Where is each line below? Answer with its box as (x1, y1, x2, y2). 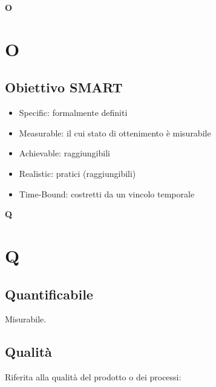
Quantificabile (5, 284, 93, 303)
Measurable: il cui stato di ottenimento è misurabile (19, 126, 211, 139)
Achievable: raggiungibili (19, 147, 110, 159)
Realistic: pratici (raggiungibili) (19, 167, 136, 179)
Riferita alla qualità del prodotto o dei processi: (5, 371, 182, 383)
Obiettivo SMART (5, 78, 123, 97)
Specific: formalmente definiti (19, 106, 128, 119)
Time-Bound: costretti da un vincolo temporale (19, 187, 195, 200)
